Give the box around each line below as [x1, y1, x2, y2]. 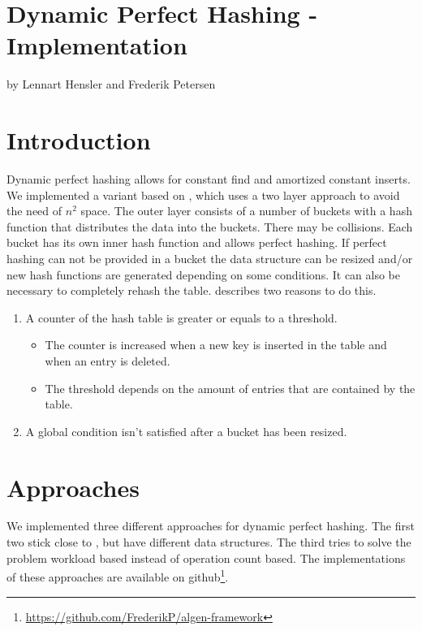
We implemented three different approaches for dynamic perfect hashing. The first [6, 517, 415, 534]
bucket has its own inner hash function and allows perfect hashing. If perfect [6, 234, 387, 251]
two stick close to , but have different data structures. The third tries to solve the [6, 534, 411, 551]
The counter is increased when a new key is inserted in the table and [45, 336, 387, 353]
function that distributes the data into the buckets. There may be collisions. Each [6, 218, 413, 235]
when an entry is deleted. [45, 352, 170, 369]
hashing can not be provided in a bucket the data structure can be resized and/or [6, 250, 413, 266]
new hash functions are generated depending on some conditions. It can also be [6, 266, 401, 283]
